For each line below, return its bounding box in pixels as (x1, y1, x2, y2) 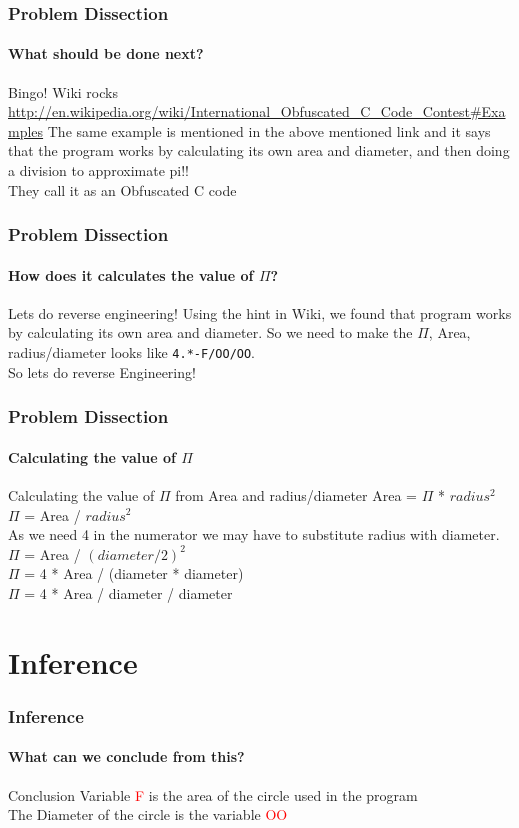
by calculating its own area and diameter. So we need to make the (8, 322, 413, 343)
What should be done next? (8, 43, 204, 64)
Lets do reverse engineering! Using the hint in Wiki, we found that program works (8, 302, 512, 323)
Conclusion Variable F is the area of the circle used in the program (8, 784, 418, 805)
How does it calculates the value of (8, 264, 254, 285)
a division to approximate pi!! (8, 160, 189, 181)
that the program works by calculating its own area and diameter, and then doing (8, 140, 510, 161)
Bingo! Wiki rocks (8, 81, 118, 102)
